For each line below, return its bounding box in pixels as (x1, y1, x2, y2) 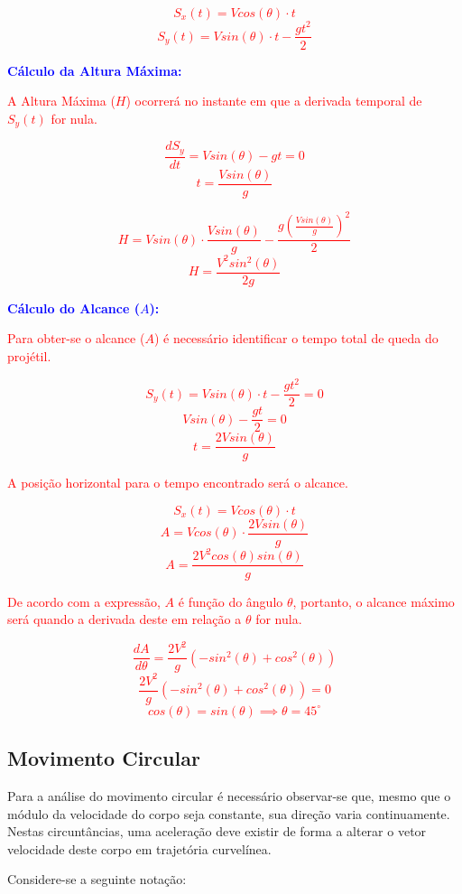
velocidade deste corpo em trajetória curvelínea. (7, 839, 272, 858)
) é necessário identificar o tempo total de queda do (153, 329, 439, 348)
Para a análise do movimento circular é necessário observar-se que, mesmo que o (7, 787, 451, 806)
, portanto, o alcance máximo (292, 591, 455, 610)
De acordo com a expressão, (7, 591, 161, 610)
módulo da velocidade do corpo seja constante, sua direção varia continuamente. (7, 804, 450, 823)
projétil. (7, 347, 51, 366)
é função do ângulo (178, 591, 283, 610)
